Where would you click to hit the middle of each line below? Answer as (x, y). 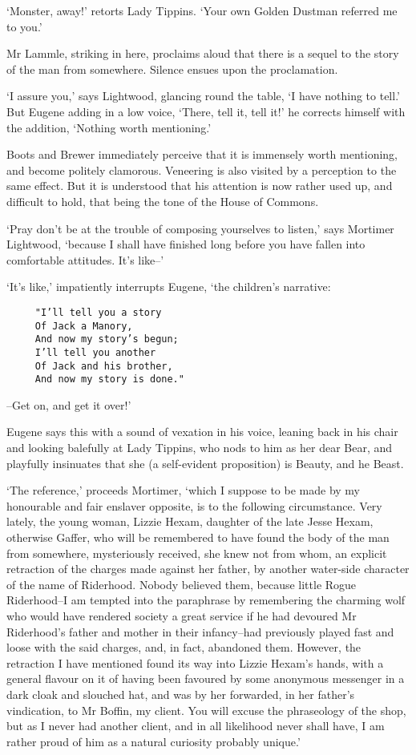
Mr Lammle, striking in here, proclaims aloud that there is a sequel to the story (203, 53)
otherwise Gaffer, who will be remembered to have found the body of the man (198, 537)
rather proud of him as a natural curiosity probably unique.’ (153, 741)
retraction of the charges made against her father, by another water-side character (208, 569)
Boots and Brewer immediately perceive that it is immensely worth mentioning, (202, 154)
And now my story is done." (109, 380)
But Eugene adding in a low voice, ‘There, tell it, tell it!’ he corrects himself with (206, 111)
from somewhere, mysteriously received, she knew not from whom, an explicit (197, 553)
